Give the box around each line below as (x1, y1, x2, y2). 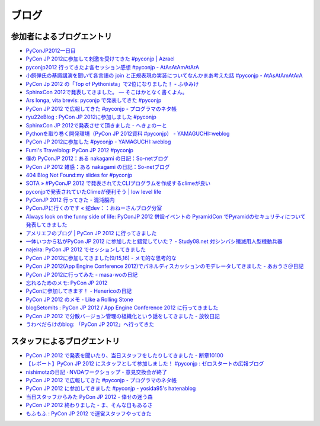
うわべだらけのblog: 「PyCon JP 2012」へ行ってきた (25, 321, 154, 328)
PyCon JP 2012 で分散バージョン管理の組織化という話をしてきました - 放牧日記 (25, 312, 220, 319)
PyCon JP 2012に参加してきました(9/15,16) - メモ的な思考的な (25, 254, 177, 261)
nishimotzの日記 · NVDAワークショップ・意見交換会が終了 (25, 368, 168, 376)
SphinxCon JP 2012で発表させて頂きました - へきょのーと (25, 121, 167, 129)
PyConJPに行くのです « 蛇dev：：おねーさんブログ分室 (25, 204, 162, 212)
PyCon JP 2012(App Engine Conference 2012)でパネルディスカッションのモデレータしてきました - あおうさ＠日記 (25, 262, 304, 270)
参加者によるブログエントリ (11, 31, 113, 41)
